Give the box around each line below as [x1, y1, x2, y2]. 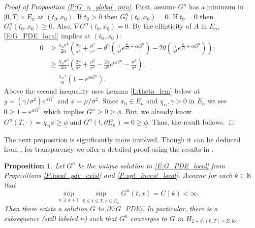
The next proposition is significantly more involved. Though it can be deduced [4, 134, 241, 144]
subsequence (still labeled [4, 213, 78, 223]
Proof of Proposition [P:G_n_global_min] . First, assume [4, 1, 176, 11]
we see [207, 96, 227, 106]
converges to [130, 213, 167, 223]
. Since [98, 96, 119, 106]
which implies [43, 106, 85, 117]
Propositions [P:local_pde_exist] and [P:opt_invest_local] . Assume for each [4, 170, 232, 180]
